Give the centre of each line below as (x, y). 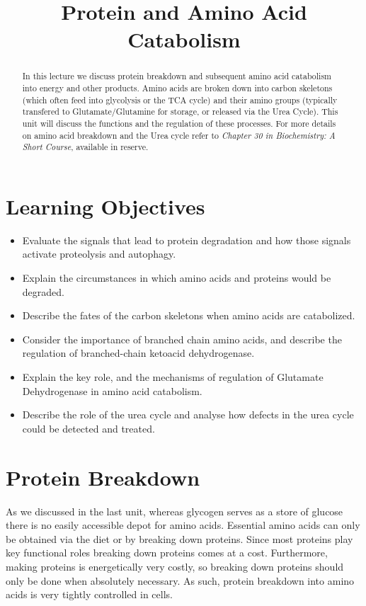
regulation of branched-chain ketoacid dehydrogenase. (138, 353)
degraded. (43, 291)
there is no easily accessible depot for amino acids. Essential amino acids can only (183, 525)
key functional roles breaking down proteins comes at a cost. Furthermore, (167, 553)
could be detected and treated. (88, 428)
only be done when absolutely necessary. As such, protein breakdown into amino (180, 580)
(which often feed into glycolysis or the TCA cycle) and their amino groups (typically (180, 99)
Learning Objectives (105, 206)
